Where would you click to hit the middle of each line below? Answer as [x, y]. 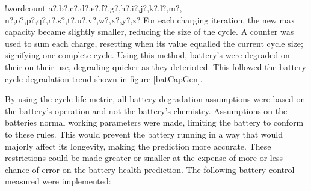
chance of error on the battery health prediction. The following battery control [150, 169]
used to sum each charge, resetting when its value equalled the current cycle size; [154, 43]
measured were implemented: [58, 181]
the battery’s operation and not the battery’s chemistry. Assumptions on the [146, 110]
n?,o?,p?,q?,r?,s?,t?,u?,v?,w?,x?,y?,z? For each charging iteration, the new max [150, 20]
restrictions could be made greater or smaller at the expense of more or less [144, 158]
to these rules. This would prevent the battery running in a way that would [144, 134]
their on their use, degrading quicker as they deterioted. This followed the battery [155, 66]
